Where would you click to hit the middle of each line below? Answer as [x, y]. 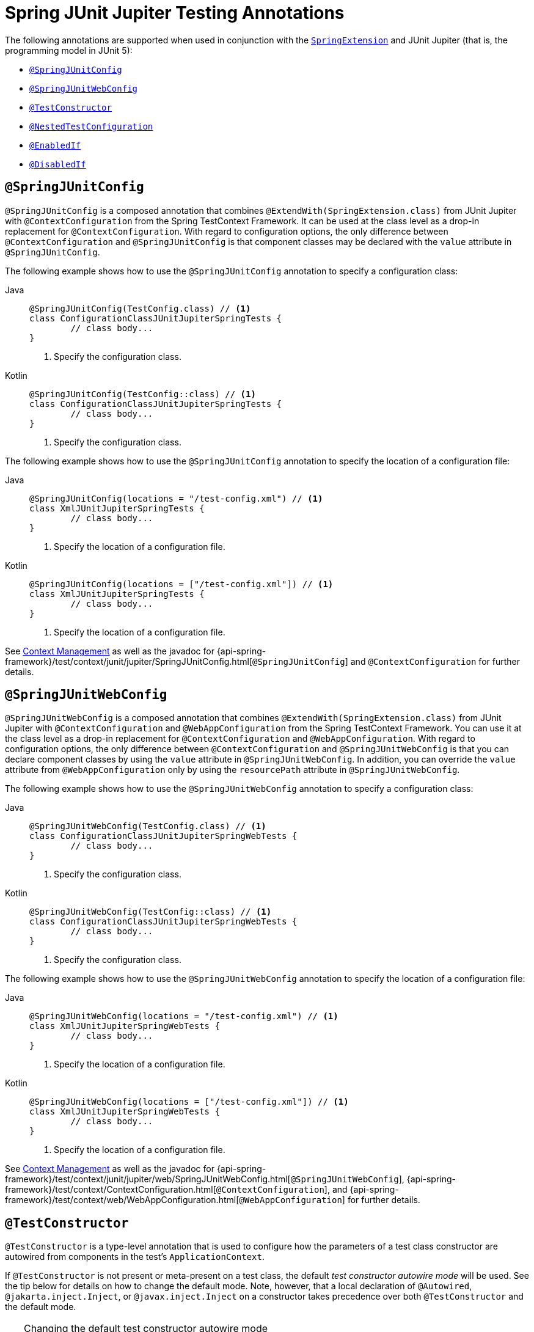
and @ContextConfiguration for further [435, 661]
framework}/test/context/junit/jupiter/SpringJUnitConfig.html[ [129, 661]
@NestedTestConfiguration [91, 126]
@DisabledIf [58, 164]
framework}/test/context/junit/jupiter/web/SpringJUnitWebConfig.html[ [148, 1179]
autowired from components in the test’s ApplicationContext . [135, 1257]
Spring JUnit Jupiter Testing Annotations [175, 13]
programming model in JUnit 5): [69, 50]
